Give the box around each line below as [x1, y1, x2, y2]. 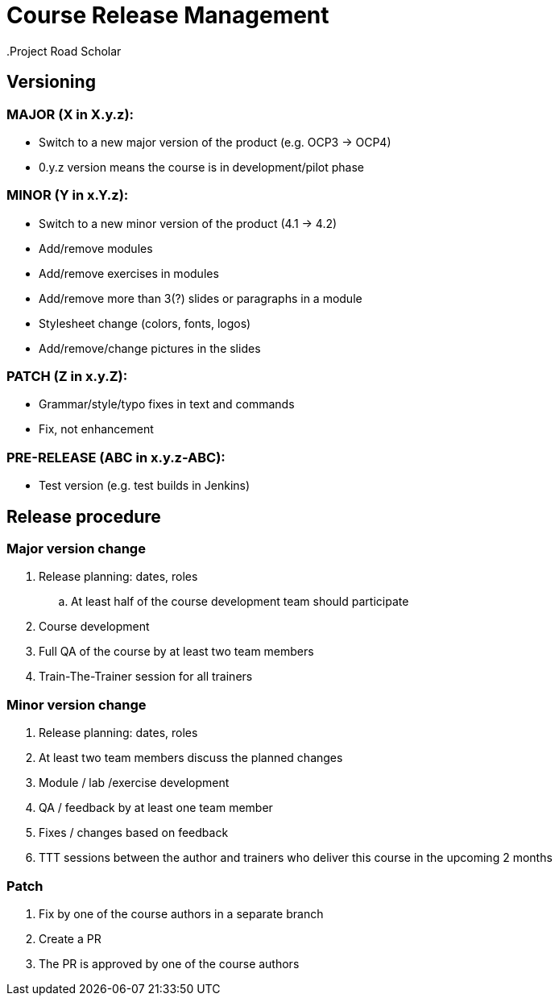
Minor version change [6, 696, 147, 713]
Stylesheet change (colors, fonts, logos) [39, 316, 251, 330]
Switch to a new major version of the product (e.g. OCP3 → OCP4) [39, 135, 391, 149]
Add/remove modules [39, 241, 153, 255]
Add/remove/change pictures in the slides [39, 341, 261, 355]
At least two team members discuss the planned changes [39, 751, 343, 765]
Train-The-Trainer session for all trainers [39, 669, 253, 684]
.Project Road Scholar [6, 43, 122, 58]
